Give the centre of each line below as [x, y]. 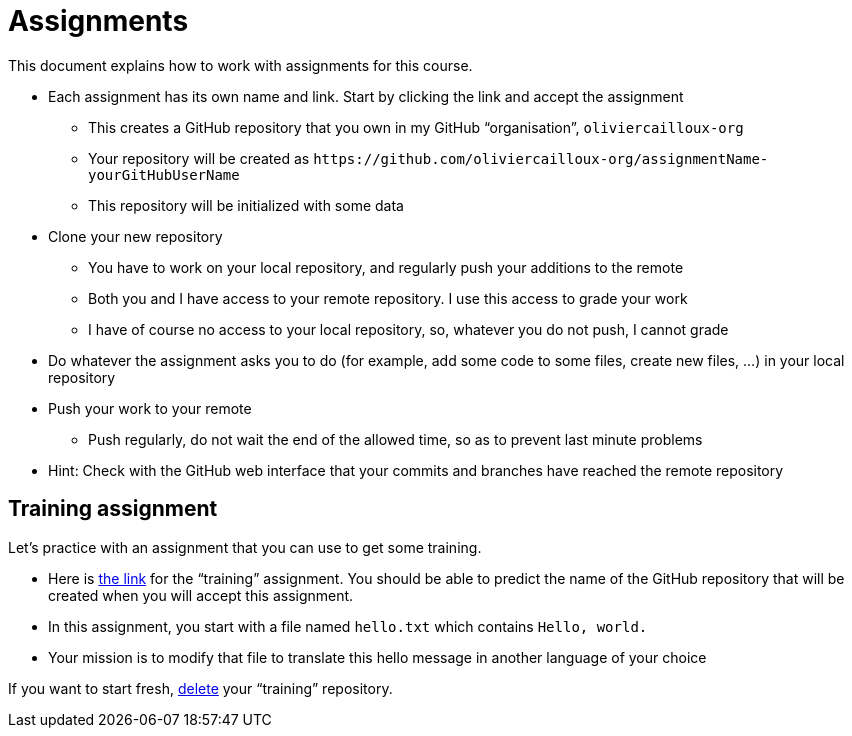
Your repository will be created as [199, 158]
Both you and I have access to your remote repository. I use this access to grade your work [388, 298]
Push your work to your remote [150, 408]
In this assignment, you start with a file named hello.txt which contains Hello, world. [348, 626]
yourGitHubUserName [164, 174]
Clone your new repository [135, 236]
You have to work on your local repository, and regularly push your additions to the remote [386, 267]
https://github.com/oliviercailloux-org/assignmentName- [541, 158]
